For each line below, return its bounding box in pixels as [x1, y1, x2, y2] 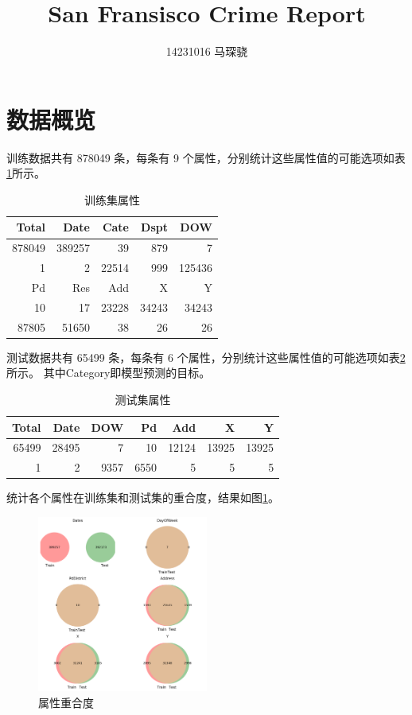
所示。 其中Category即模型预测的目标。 [6, 364, 211, 381]
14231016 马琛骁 [165, 43, 248, 60]
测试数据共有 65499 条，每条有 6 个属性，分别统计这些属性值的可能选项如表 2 [6, 348, 406, 365]
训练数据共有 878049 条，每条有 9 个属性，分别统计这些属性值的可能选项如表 [6, 149, 406, 165]
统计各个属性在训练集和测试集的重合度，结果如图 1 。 [6, 489, 279, 506]
